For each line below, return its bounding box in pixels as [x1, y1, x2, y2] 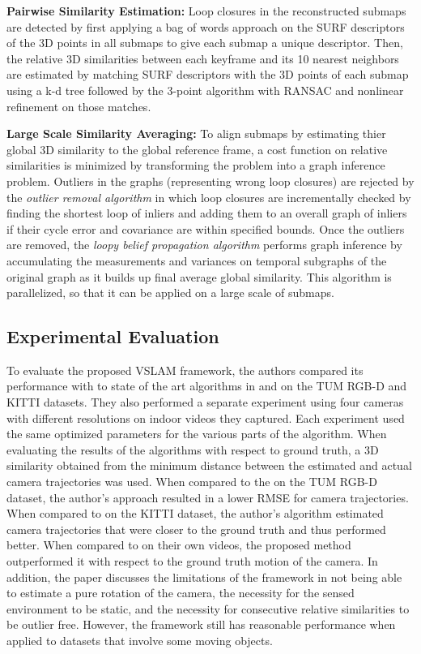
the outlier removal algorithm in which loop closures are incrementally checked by [6, 188, 411, 205]
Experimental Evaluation [6, 324, 219, 349]
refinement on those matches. [6, 97, 151, 114]
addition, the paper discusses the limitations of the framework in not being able [6, 568, 402, 585]
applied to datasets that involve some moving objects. [6, 631, 273, 648]
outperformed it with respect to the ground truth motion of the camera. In [6, 553, 378, 570]
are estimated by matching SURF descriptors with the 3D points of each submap [6, 66, 409, 83]
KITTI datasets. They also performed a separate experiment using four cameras [6, 394, 404, 411]
